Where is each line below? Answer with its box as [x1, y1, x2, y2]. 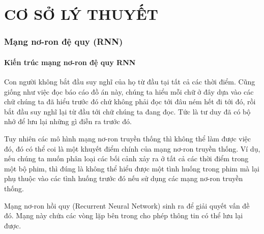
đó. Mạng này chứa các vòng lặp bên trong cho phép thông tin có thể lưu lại [4, 210, 243, 221]
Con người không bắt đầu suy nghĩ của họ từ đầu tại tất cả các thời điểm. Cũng [4, 76, 255, 87]
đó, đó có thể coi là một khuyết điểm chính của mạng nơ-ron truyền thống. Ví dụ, [4, 143, 260, 154]
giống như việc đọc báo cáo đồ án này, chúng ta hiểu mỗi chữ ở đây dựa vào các [4, 86, 254, 97]
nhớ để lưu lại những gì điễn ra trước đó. [4, 116, 132, 127]
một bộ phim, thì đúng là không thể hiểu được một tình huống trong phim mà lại [4, 163, 259, 173]
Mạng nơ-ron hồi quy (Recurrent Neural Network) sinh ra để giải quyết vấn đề [4, 200, 250, 211]
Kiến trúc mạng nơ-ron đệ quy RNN [4, 56, 136, 67]
